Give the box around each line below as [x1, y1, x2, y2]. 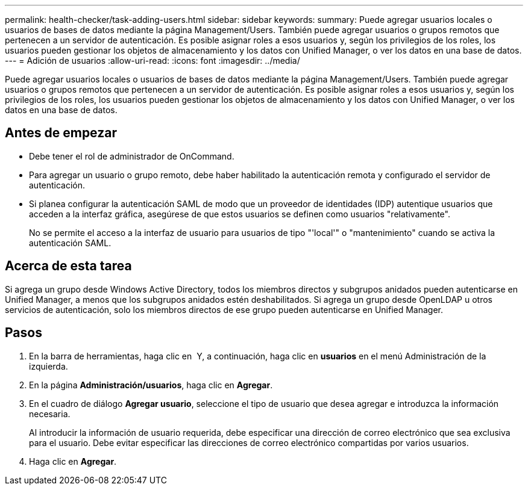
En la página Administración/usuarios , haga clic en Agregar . [29, 379, 273, 390]
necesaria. [29, 408, 71, 419]
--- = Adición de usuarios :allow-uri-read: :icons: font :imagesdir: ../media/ [5, 55, 300, 66]
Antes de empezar [5, 125, 117, 141]
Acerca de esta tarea [5, 258, 132, 274]
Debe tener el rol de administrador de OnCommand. [29, 150, 234, 161]
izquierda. [29, 361, 68, 371]
